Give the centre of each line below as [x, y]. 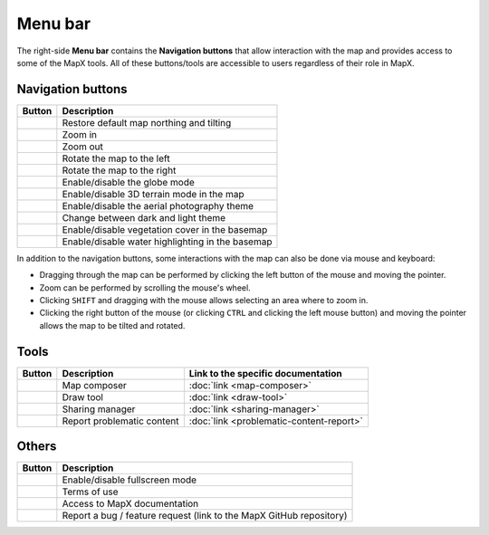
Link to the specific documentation [266, 373]
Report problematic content [120, 421]
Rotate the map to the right [119, 170]
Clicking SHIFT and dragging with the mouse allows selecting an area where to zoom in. [204, 301]
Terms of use [90, 492]
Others [37, 447]
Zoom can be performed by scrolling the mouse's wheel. [145, 287]
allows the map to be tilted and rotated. [112, 325]
